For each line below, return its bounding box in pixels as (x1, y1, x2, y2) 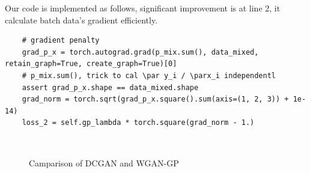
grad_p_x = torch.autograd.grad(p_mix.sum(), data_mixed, (22, 47, 259, 56)
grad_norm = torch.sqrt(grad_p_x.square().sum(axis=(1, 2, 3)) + (22, 95, 289, 104)
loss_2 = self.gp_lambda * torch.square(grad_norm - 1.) (22, 118, 255, 127)
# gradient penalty (22, 36, 100, 45)
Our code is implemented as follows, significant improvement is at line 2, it (5, 2, 281, 14)
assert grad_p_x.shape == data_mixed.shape (22, 83, 199, 92)
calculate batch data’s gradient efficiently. (5, 13, 158, 26)
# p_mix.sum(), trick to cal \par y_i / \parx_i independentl (22, 71, 276, 80)
